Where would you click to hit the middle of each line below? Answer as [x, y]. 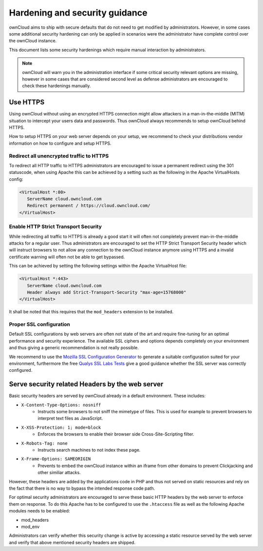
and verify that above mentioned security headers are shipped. [72, 542]
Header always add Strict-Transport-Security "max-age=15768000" [107, 292]
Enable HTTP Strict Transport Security [55, 227]
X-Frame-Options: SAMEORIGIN [56, 459]
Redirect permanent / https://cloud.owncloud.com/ [89, 206]
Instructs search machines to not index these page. [89, 450]
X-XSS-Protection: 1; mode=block [61, 427]
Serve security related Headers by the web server [86, 384]
